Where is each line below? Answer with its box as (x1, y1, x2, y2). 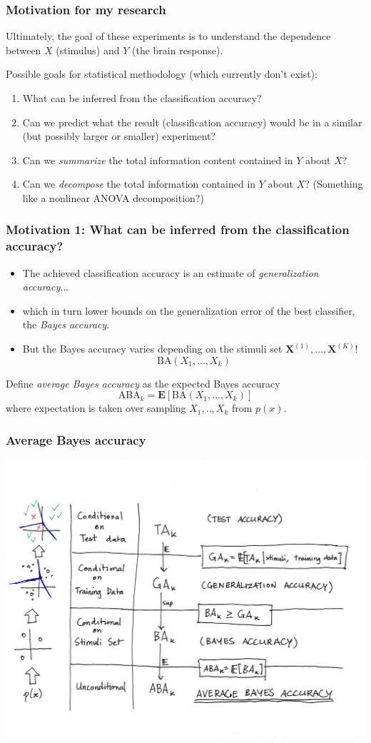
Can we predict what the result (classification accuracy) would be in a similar (22, 114, 362, 129)
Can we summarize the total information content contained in (22, 152, 293, 167)
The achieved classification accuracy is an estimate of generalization (22, 265, 319, 280)
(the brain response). (131, 42, 223, 57)
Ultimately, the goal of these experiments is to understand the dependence (6, 29, 331, 44)
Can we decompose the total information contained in (22, 176, 256, 191)
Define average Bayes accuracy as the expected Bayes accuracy (6, 375, 280, 390)
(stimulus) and (56, 42, 120, 57)
